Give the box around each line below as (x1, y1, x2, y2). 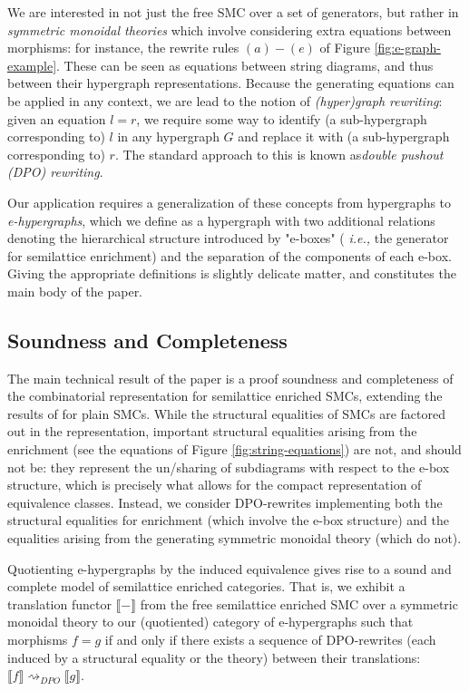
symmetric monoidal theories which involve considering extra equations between (7, 20, 452, 39)
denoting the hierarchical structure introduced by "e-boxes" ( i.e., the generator (7, 229, 449, 248)
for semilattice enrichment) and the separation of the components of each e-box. (7, 246, 452, 265)
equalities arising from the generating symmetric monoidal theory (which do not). (7, 529, 462, 548)
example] (7, 55, 57, 74)
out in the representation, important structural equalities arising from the (7, 422, 417, 441)
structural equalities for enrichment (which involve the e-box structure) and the (7, 511, 449, 530)
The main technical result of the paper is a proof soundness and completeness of (7, 368, 454, 387)
